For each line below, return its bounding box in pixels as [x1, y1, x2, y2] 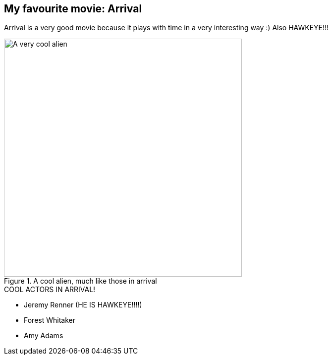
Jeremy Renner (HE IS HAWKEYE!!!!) [24, 300, 142, 309]
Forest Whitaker [24, 316, 75, 325]
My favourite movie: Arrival [4, 2, 142, 15]
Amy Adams [24, 331, 63, 340]
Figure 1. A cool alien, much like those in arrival [4, 277, 157, 286]
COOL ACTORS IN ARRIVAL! [4, 285, 96, 294]
